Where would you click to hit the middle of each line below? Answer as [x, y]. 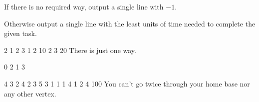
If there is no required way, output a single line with [84, 6]
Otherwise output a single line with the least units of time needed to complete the [130, 23]
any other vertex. [30, 93]
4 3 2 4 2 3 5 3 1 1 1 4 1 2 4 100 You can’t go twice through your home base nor [127, 83]
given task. [20, 33]
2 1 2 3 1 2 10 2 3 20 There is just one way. [70, 50]
